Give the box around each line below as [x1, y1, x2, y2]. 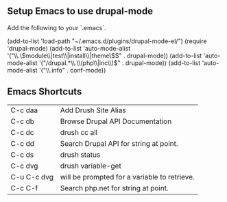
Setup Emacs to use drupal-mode [7, 5, 153, 17]
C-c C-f [10, 183, 38, 192]
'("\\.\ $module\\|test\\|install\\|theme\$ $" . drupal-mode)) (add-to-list [7, 51, 202, 60]
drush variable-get [60, 161, 121, 171]
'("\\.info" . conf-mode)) [38, 66, 106, 74]
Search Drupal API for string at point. [60, 138, 178, 148]
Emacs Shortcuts [7, 86, 82, 98]
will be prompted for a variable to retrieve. [60, 172, 195, 181]
